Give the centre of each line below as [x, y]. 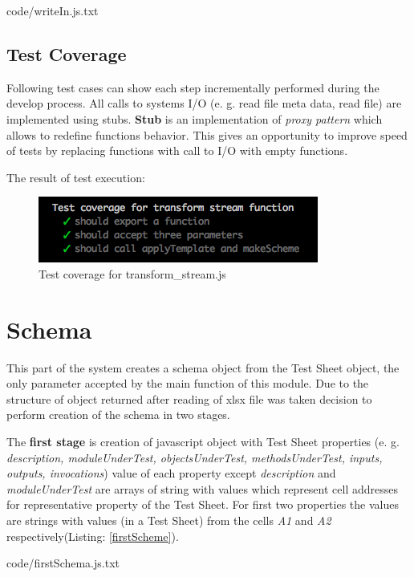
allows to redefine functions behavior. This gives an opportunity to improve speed [207, 134]
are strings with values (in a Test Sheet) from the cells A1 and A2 [169, 520]
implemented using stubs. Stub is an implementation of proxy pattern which [195, 118]
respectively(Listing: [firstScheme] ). [93, 536]
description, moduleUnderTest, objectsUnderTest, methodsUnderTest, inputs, [195, 457]
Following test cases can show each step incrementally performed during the [193, 87]
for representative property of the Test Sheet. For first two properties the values [203, 504]
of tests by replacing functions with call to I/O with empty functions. [177, 150]
